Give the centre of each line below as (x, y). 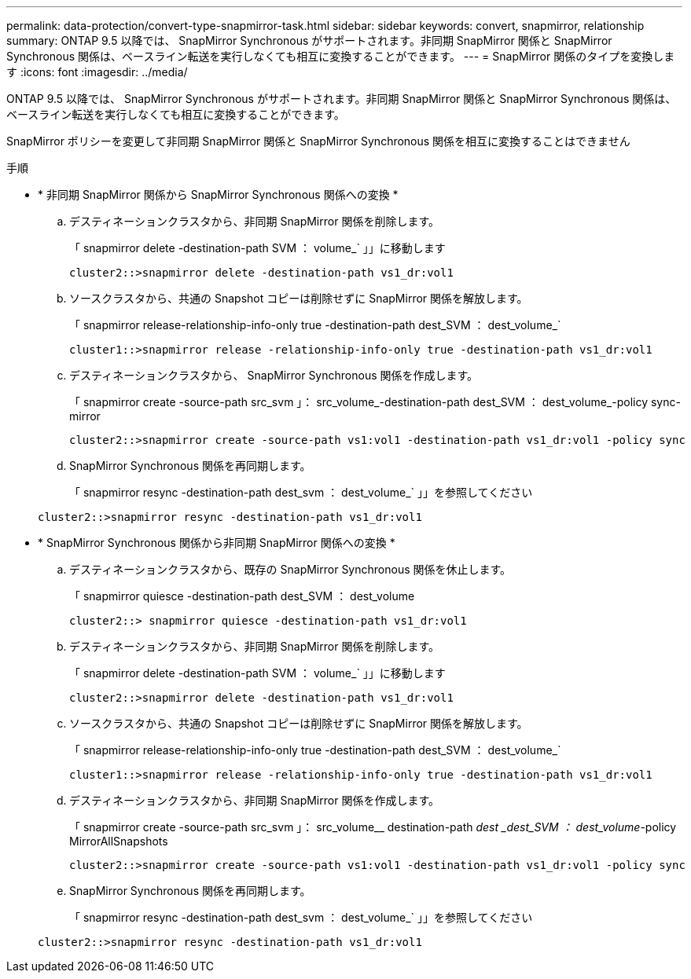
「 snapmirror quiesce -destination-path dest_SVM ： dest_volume (242, 596)
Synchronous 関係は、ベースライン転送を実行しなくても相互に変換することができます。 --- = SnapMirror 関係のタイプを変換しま (341, 56)
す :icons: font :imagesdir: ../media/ (97, 72)
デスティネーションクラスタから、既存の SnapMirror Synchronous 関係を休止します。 (290, 569)
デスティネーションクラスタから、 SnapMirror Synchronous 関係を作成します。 (274, 375)
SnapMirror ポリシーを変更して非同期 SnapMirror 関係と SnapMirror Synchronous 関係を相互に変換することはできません (318, 141)
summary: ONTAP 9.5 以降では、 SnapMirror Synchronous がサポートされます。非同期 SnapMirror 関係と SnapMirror (309, 40)
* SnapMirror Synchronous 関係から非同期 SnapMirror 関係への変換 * (217, 543)
